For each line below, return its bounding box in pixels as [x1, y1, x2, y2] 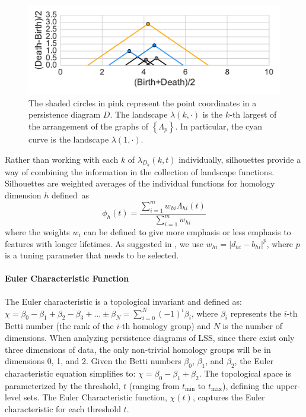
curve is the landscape [28, 132, 109, 145]
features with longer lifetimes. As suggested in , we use [5, 237, 203, 249]
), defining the [222, 379, 274, 391]
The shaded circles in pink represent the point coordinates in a [28, 96, 257, 109]
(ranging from [129, 379, 180, 391]
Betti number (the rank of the [5, 320, 114, 332]
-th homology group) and [119, 320, 211, 332]
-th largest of [230, 108, 277, 121]
